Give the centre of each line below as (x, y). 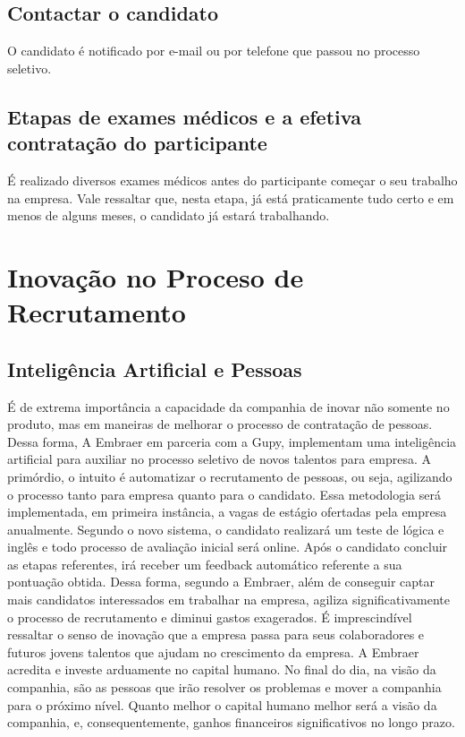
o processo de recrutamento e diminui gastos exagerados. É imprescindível (210, 617)
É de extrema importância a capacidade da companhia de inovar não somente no (228, 406)
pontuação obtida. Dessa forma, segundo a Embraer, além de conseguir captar (221, 582)
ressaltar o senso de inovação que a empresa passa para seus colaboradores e (216, 634)
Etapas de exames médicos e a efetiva (184, 116)
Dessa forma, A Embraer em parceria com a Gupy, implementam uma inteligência (232, 441)
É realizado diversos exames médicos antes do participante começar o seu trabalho (232, 180)
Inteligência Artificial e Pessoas (155, 368)
